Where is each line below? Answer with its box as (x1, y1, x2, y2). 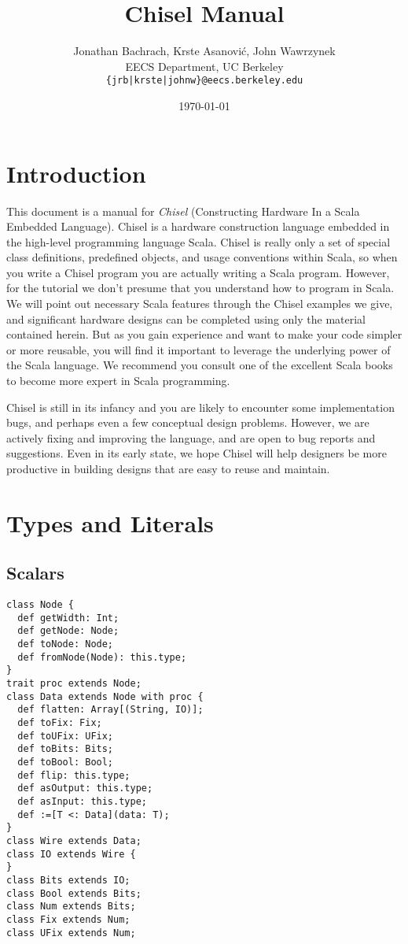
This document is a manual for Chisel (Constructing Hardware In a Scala (6, 202, 360, 219)
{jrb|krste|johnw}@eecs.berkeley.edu (105, 75, 303, 87)
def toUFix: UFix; (17, 730, 114, 742)
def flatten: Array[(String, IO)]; (17, 704, 204, 716)
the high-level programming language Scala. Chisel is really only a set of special (6, 233, 391, 250)
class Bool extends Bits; (6, 887, 142, 899)
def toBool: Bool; (17, 757, 114, 768)
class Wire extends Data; (6, 835, 142, 846)
